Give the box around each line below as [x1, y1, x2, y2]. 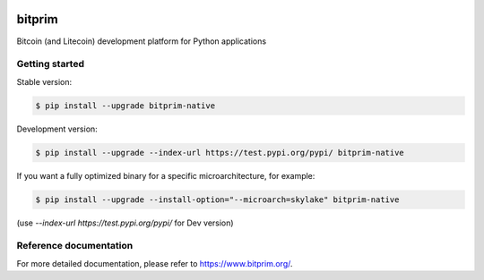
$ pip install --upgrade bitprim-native [35, 100, 215, 111]
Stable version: [16, 76, 73, 87]
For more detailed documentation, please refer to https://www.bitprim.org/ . [16, 258, 293, 268]
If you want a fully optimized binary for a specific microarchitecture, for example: [16, 170, 315, 181]
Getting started [16, 58, 85, 71]
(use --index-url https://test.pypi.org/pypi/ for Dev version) [16, 217, 234, 228]
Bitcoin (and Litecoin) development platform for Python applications [16, 36, 267, 47]
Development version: [16, 123, 98, 134]
